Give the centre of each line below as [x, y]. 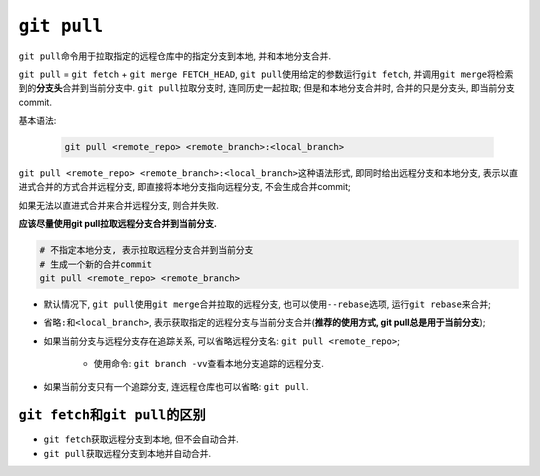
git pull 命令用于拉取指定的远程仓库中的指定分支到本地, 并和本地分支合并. [175, 56]
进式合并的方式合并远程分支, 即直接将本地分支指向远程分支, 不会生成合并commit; [185, 187]
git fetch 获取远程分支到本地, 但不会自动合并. [141, 439]
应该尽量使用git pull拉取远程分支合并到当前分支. [117, 224]
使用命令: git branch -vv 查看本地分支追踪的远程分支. [209, 364]
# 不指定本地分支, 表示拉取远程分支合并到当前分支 [146, 250]
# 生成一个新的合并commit [96, 264]
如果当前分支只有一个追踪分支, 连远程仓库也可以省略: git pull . [176, 386]
